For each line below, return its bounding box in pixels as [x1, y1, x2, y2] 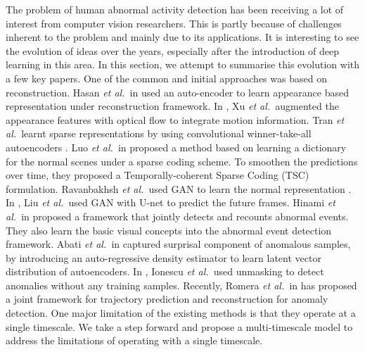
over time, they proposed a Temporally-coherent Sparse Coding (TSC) [6, 168, 309, 182]
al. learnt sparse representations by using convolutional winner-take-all [6, 126, 312, 141]
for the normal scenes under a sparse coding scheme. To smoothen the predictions [6, 153, 358, 168]
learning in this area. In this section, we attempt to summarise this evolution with [6, 57, 360, 72]
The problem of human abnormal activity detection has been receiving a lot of [6, 2, 344, 16]
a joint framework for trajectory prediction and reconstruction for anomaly [6, 291, 328, 306]
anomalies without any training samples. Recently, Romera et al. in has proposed [6, 277, 357, 292]
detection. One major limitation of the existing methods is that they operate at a [6, 306, 356, 320]
